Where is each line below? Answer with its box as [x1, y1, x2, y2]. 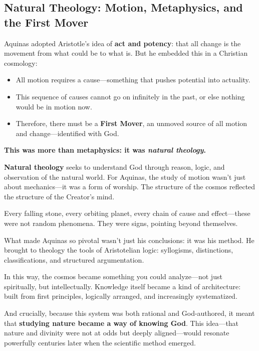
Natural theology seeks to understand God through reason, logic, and [4, 161, 225, 172]
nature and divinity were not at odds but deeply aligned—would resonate [4, 327, 229, 338]
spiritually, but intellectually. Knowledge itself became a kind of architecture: [4, 281, 241, 291]
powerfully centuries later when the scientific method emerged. [4, 337, 196, 347]
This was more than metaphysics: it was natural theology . [4, 145, 206, 155]
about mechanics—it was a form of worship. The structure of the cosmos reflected [4, 181, 255, 192]
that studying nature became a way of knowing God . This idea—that [4, 317, 239, 328]
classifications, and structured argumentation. [4, 254, 144, 265]
